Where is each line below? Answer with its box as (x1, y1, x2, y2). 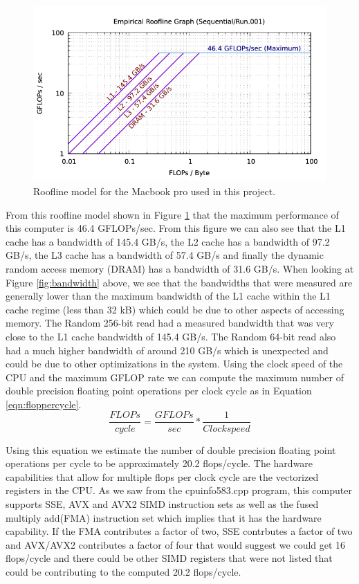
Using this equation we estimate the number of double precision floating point (6, 442, 336, 457)
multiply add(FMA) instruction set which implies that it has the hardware (6, 510, 322, 524)
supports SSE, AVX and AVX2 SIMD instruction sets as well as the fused (6, 496, 319, 511)
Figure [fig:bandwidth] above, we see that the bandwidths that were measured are (6, 275, 353, 289)
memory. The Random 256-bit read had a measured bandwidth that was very (6, 316, 334, 330)
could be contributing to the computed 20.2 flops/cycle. (6, 564, 241, 578)
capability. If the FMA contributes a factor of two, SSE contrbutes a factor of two (6, 524, 353, 538)
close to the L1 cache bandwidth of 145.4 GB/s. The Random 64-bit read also (6, 329, 336, 343)
